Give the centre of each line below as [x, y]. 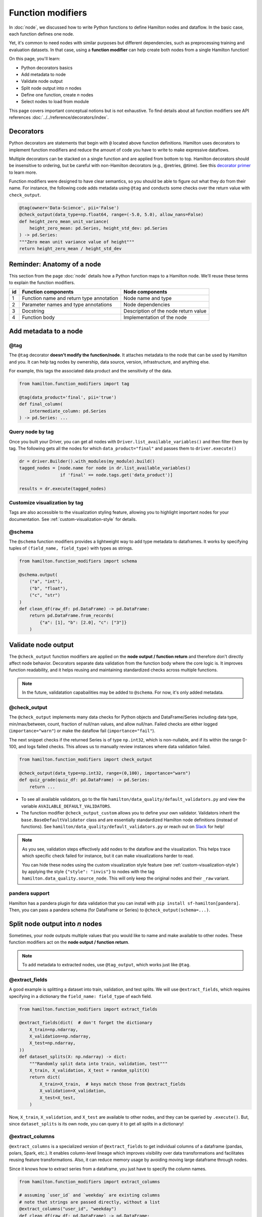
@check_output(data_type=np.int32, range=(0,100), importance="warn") [105, 773]
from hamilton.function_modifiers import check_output [86, 759]
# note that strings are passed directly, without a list [90, 1202]
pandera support [29, 893]
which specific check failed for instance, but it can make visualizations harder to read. [108, 856]
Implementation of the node [155, 317]
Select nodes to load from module [55, 102]
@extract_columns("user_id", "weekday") [68, 1209]
